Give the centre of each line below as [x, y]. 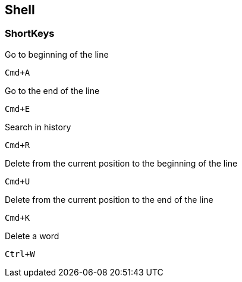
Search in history [38, 127]
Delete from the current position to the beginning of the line [121, 163]
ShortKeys [30, 34]
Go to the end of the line [52, 90]
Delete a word [32, 236]
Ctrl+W [20, 254]
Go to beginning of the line [57, 54]
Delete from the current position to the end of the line [109, 199]
